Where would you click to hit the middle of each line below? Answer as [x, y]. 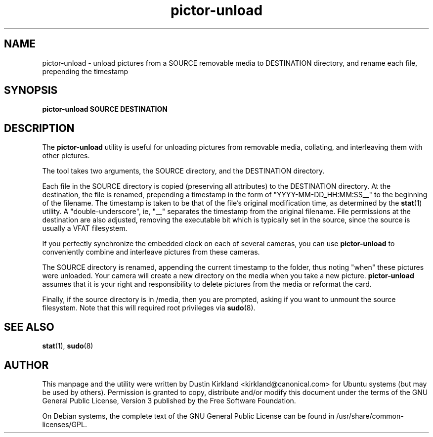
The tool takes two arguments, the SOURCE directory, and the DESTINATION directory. [183, 171]
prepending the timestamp [85, 71]
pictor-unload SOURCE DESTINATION [105, 109]
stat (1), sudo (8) [68, 346]
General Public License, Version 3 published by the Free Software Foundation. [169, 400]
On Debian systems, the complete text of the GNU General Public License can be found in [188, 416]
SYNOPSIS [31, 90]
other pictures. [66, 156]
